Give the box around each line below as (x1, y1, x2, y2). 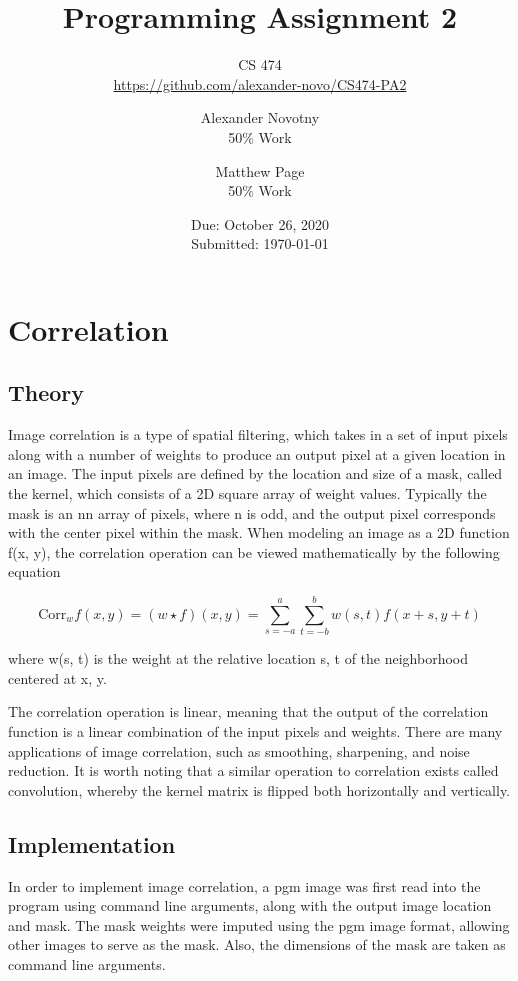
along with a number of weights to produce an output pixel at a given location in (8, 443, 506, 464)
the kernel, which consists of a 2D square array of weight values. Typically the (8, 483, 487, 504)
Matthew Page (215, 160, 305, 181)
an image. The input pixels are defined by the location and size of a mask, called (8, 463, 503, 484)
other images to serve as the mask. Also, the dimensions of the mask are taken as (8, 934, 506, 955)
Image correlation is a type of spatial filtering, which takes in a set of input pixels (8, 424, 508, 445)
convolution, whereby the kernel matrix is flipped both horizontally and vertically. (8, 779, 511, 800)
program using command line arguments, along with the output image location (8, 895, 492, 916)
